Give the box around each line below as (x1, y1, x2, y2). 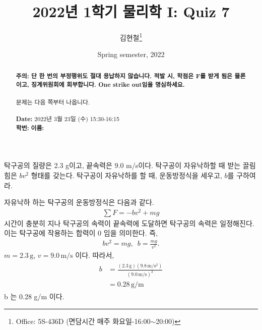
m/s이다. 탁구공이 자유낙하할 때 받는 (126, 160, 241, 171)
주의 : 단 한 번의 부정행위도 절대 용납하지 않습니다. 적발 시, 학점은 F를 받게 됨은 (16, 71, 233, 80)
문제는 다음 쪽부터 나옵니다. (16, 97, 90, 106)
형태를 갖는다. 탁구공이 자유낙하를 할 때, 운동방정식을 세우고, (31, 170, 222, 180)
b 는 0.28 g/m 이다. (4, 291, 64, 302)
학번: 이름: (16, 123, 44, 132)
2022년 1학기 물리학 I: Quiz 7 (32, 1, 230, 22)
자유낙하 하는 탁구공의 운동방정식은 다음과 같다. (4, 197, 154, 207)
